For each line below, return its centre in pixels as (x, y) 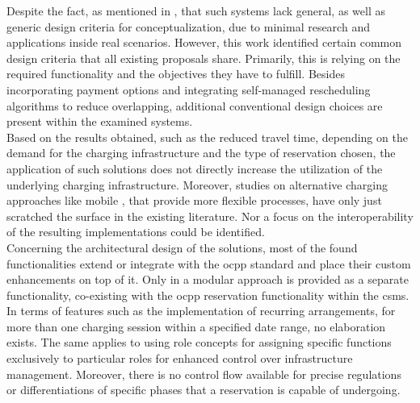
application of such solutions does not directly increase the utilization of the (195, 168)
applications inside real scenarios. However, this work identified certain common (204, 42)
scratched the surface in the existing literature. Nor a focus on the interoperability (210, 216)
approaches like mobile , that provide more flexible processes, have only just (194, 200)
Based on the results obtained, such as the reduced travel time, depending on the (207, 137)
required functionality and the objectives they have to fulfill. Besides (176, 74)
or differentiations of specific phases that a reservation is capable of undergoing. (204, 390)
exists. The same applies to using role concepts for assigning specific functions (199, 342)
